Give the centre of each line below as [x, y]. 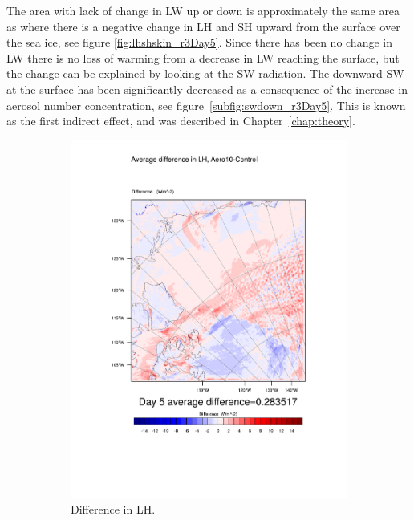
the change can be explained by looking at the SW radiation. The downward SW [205, 73]
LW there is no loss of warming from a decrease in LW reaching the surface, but [203, 57]
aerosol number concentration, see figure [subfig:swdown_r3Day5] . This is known [206, 105]
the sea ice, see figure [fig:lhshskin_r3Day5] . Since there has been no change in [199, 42]
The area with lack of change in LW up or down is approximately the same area [203, 10]
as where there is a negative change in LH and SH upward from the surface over [203, 26]
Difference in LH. [113, 508]
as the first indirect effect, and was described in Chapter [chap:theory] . [181, 121]
